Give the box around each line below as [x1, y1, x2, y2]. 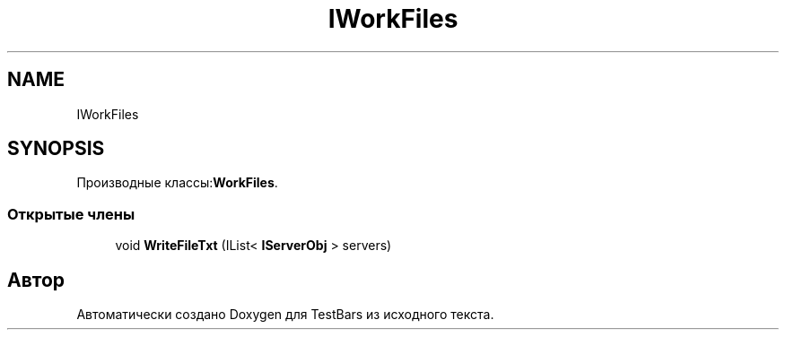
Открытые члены [7, 204, 135, 223]
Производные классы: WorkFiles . [76, 175, 278, 191]
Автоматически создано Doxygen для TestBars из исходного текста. [76, 307, 494, 323]
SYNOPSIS [7, 137, 105, 160]
